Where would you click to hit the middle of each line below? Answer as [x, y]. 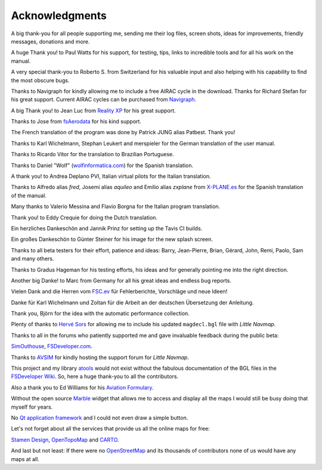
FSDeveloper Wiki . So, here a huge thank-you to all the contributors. [95, 376]
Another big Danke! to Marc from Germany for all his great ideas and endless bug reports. [121, 280]
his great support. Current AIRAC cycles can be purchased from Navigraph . [104, 100]
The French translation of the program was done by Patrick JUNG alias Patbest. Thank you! [123, 132]
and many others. [32, 259]
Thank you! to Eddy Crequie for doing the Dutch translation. [84, 217]
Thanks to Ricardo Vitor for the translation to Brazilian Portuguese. [92, 154]
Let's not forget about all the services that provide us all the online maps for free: [110, 429]
